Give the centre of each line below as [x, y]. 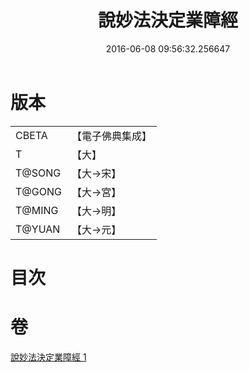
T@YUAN [38, 229]
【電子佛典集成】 [111, 136]
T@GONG [38, 191]
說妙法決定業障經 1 [48, 357]
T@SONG [38, 173]
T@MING [37, 210]
